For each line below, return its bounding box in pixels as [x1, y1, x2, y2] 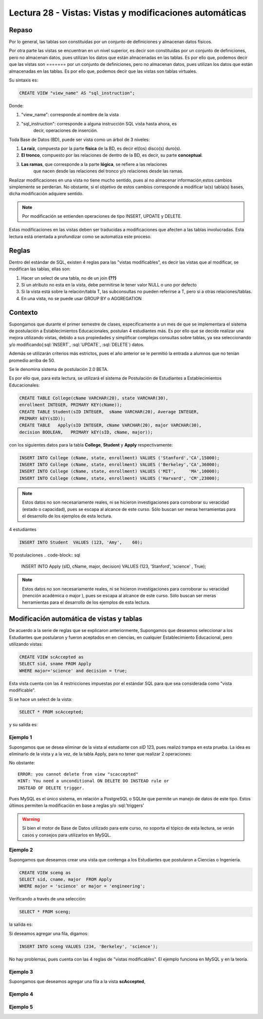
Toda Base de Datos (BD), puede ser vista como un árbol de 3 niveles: [9, 137, 150, 143]
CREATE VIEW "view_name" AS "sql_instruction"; [19, 90, 135, 96]
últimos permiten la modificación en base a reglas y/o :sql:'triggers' [9, 803, 145, 809]
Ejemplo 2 [9, 847, 34, 854]
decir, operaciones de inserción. [33, 127, 98, 134]
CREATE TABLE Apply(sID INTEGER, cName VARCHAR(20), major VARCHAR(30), [19, 423, 202, 428]
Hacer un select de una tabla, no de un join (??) [21, 275, 117, 281]
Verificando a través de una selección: [9, 896, 86, 902]
